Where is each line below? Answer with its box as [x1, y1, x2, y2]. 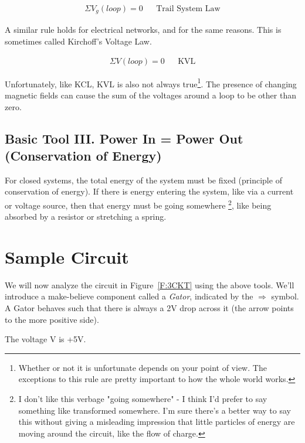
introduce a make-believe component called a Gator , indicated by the [5, 290, 253, 302]
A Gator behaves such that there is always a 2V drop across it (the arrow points [5, 302, 294, 314]
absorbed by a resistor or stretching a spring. [5, 210, 167, 223]
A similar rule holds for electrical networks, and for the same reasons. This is [5, 23, 282, 36]
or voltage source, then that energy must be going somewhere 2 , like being [5, 197, 272, 211]
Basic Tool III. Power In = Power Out [5, 129, 243, 147]
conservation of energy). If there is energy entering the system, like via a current [5, 185, 294, 197]
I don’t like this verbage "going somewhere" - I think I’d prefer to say [18, 393, 267, 405]
